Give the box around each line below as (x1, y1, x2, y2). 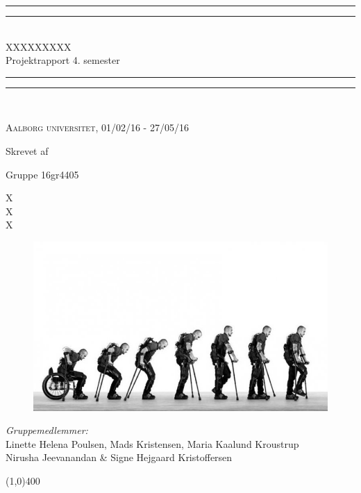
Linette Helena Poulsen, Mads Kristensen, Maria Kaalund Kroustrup (6, 436, 299, 451)
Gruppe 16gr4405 (6, 167, 79, 181)
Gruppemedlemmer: (6, 423, 88, 437)
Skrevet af (6, 143, 49, 158)
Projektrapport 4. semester (6, 53, 120, 67)
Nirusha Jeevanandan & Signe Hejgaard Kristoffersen (6, 450, 233, 465)
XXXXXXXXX (6, 39, 72, 53)
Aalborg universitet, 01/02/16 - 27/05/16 (6, 120, 189, 135)
